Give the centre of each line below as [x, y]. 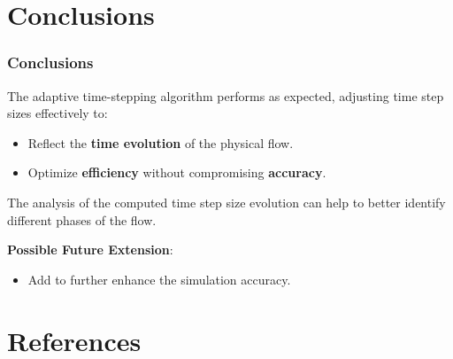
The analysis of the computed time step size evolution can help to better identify [226, 202]
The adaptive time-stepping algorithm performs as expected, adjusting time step [226, 95]
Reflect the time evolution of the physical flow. [161, 142]
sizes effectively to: [58, 113]
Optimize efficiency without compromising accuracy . [177, 172]
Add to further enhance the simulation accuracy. [159, 279]
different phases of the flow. [82, 219]
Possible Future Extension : [90, 250]
